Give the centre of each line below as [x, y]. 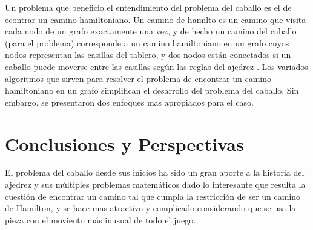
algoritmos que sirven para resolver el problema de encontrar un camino [138, 78]
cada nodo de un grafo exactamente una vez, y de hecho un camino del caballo [151, 31]
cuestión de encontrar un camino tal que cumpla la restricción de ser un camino [153, 196]
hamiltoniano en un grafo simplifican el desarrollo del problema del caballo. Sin [152, 90]
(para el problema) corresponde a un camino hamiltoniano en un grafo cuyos [147, 43]
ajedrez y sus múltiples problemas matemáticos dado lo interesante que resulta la [155, 184]
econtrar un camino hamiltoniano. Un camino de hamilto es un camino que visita [156, 19]
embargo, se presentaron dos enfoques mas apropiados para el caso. [129, 102]
